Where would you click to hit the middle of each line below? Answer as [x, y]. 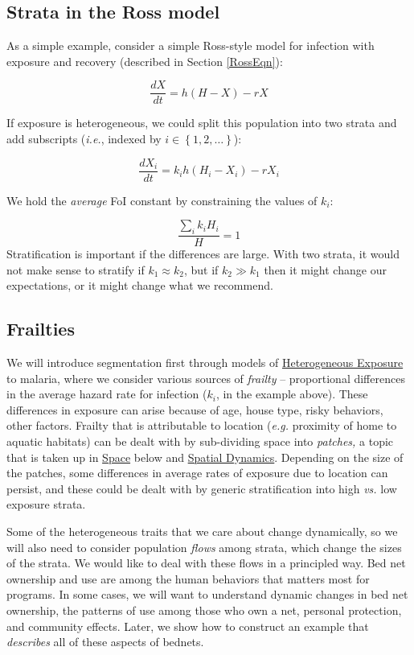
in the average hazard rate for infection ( [107, 394]
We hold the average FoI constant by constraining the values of [162, 200]
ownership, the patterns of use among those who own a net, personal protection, [204, 610]
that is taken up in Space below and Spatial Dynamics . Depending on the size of [205, 457]
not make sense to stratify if [76, 269]
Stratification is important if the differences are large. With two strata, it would [203, 254]
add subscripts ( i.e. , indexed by [84, 139]
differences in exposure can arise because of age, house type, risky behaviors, [195, 409]
